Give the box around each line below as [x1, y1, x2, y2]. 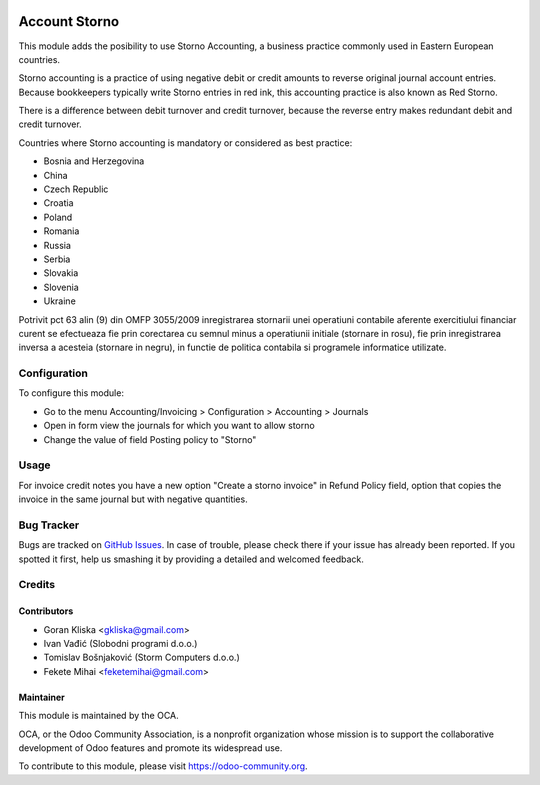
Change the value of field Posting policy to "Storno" [43, 433, 257, 445]
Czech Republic [43, 183, 109, 195]
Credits [18, 578, 55, 592]
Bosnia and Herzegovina [43, 155, 145, 167]
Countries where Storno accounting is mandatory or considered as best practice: [18, 136, 353, 149]
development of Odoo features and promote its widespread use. [18, 742, 283, 754]
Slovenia [43, 281, 79, 293]
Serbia [43, 253, 71, 265]
